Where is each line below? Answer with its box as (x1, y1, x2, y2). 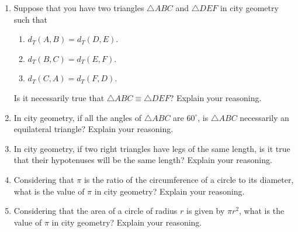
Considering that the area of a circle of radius (13, 205, 178, 217)
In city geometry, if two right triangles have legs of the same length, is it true (13, 142, 290, 154)
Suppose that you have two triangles (13, 2, 144, 13)
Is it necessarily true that (13, 91, 105, 103)
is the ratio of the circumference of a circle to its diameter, (84, 173, 294, 185)
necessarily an (240, 111, 289, 123)
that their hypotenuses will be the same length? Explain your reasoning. (13, 154, 272, 166)
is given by (186, 205, 225, 217)
